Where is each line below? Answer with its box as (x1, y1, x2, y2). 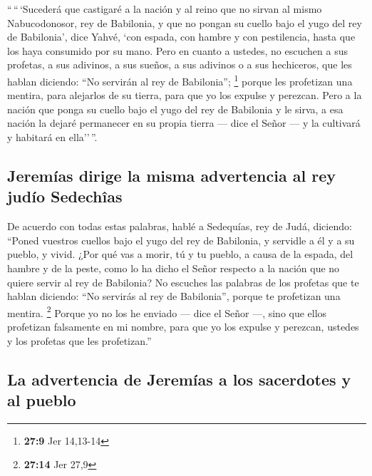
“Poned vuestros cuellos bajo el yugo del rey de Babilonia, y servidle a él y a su (7, 232, 355, 247)
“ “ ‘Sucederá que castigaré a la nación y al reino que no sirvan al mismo (7, 1, 322, 16)
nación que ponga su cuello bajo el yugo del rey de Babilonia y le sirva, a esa (7, 101, 343, 116)
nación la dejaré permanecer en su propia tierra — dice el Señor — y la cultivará (7, 115, 361, 130)
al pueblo (7, 388, 76, 410)
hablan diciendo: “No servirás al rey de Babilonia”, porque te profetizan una (7, 289, 341, 304)
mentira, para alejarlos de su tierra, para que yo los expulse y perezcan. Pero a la (7, 88, 362, 103)
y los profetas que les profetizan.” (7, 333, 152, 348)
